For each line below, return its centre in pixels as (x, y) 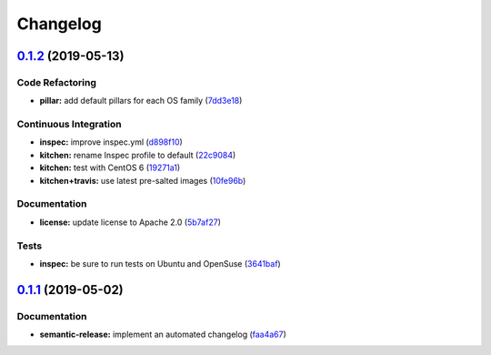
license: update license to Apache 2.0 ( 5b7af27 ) (130, 222)
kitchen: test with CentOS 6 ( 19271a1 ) (110, 167)
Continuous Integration (69, 125)
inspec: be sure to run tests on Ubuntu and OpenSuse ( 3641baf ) (160, 263)
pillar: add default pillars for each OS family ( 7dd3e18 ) (141, 101)
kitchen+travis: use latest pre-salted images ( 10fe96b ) (143, 180)
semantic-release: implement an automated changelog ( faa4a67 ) (163, 335)
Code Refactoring (57, 82)
